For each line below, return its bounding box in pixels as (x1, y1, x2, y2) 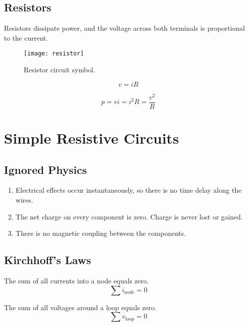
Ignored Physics (4, 162, 87, 177)
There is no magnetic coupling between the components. (15, 228, 186, 238)
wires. (15, 194, 33, 205)
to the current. (4, 32, 48, 43)
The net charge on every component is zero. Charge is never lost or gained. (15, 211, 243, 221)
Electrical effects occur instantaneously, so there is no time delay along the (15, 185, 242, 195)
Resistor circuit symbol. (24, 64, 95, 75)
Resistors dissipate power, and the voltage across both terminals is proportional (4, 23, 245, 33)
